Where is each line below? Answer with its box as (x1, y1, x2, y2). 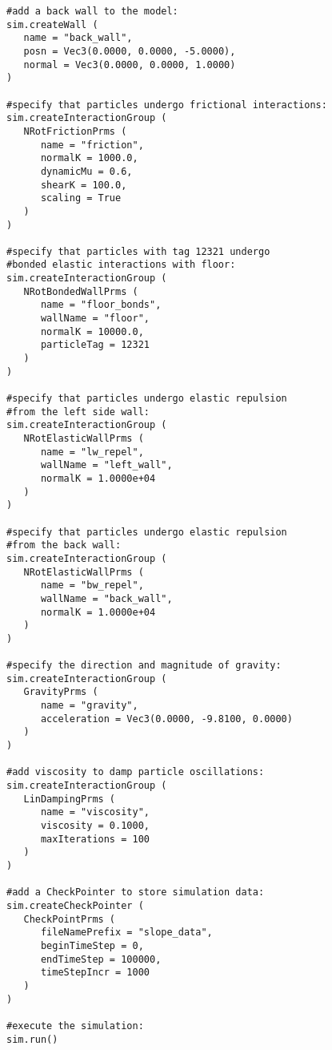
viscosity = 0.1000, (40, 820, 150, 832)
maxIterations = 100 (40, 833, 150, 845)
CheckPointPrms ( (23, 913, 116, 925)
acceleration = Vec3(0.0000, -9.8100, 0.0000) (40, 713, 293, 725)
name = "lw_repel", (40, 446, 144, 458)
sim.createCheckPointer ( (6, 899, 144, 911)
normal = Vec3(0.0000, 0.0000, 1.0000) (23, 59, 236, 71)
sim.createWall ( (6, 18, 98, 30)
